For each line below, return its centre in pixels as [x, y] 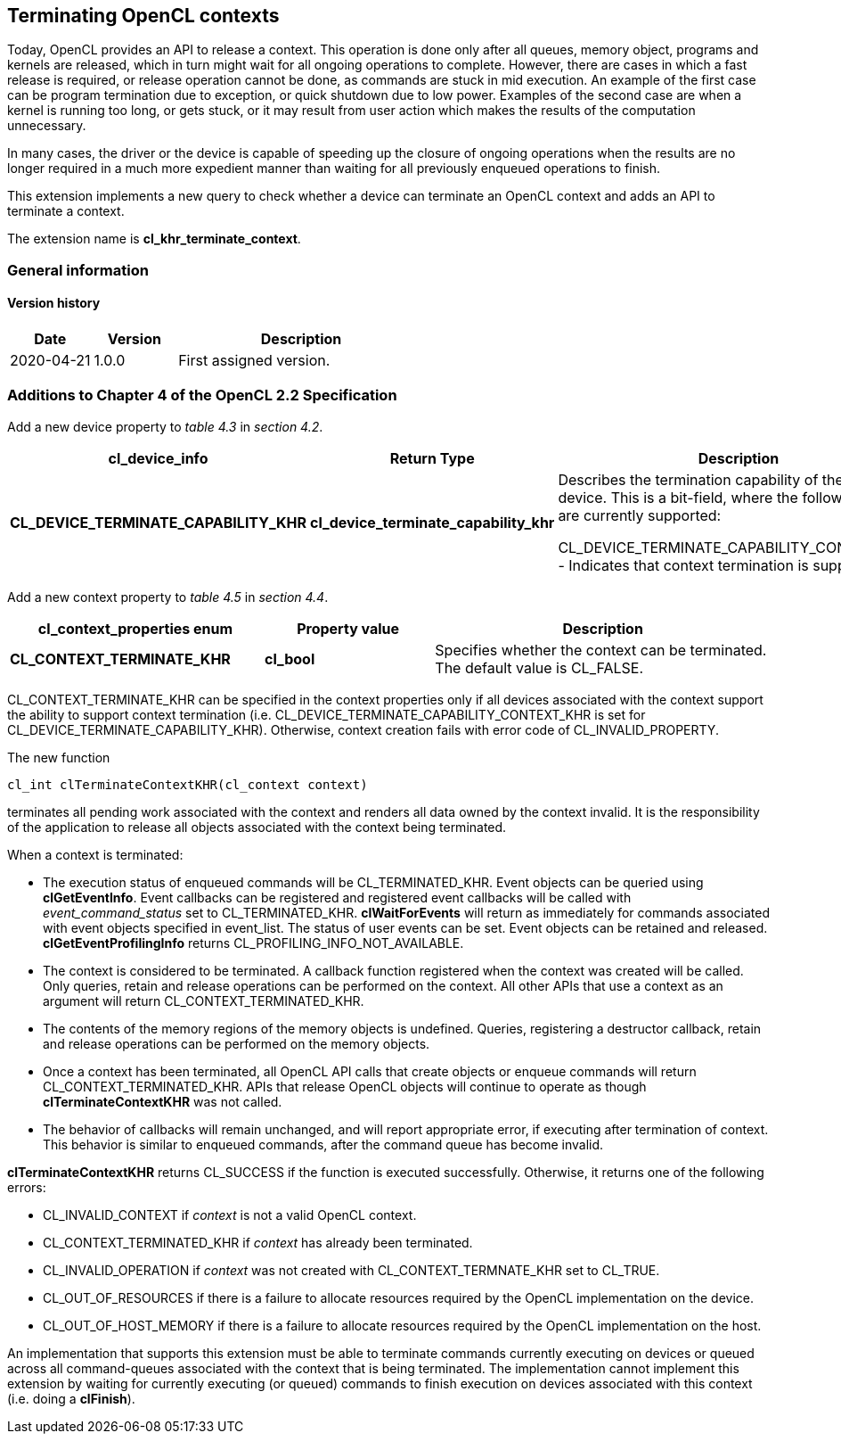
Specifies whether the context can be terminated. [601, 650]
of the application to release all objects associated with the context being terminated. [257, 827]
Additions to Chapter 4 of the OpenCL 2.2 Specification [202, 395]
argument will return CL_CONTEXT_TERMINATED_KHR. [204, 1000]
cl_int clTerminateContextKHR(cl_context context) [188, 784]
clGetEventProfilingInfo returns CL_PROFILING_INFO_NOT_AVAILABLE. [253, 943]
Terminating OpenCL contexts [143, 16]
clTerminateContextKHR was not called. [163, 1101]
